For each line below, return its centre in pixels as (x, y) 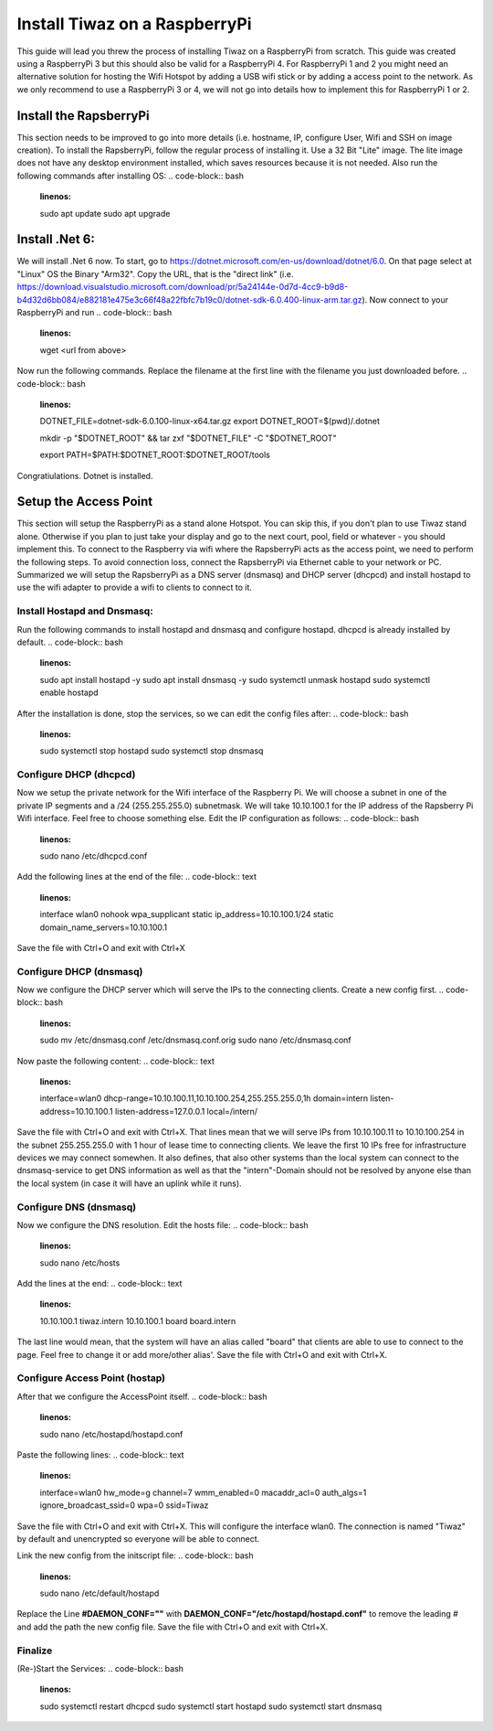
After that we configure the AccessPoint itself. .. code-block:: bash (142, 1396)
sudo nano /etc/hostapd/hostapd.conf (111, 1434)
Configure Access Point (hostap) (91, 1378)
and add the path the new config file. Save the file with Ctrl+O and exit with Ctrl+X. (173, 1627)
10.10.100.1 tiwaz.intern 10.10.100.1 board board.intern (138, 1320)
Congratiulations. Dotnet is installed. (85, 475)
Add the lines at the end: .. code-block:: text (100, 1284)
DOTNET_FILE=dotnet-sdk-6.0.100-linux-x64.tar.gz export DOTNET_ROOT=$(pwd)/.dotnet (210, 422)
